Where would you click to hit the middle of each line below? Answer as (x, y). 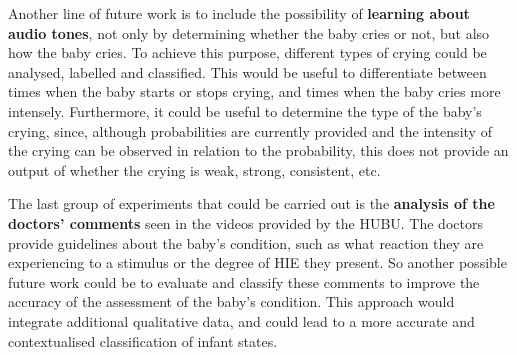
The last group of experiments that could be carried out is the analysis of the (251, 203)
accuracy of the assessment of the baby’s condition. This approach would (231, 301)
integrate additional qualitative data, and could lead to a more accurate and (241, 320)
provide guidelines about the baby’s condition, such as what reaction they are (246, 242)
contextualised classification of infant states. (143, 340)
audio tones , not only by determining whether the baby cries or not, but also (249, 32)
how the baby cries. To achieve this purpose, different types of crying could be (247, 52)
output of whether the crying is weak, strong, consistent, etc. (194, 169)
